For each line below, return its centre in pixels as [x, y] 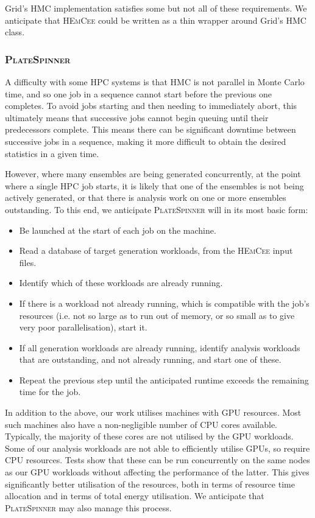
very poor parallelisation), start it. [83, 327]
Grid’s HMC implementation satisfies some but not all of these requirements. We [156, 8]
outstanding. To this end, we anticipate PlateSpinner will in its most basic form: [157, 209]
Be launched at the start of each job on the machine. [118, 230]
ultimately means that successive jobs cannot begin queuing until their [137, 117]
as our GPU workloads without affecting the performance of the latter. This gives [157, 472]
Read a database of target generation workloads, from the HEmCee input [156, 250]
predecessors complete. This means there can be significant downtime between [150, 129]
